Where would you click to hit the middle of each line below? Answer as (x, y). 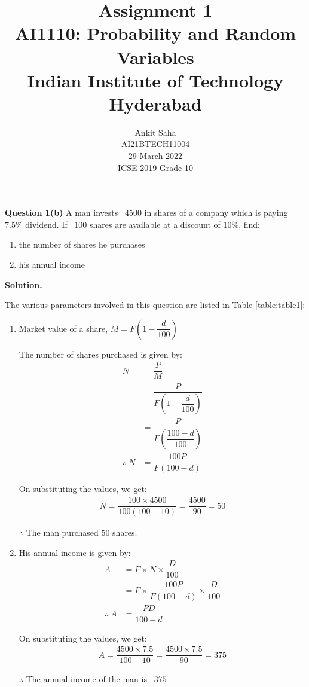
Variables (155, 57)
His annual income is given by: (75, 552)
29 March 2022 (155, 156)
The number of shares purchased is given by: (100, 354)
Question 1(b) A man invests (62, 213)
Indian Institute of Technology (155, 80)
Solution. (24, 284)
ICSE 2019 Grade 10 (155, 167)
